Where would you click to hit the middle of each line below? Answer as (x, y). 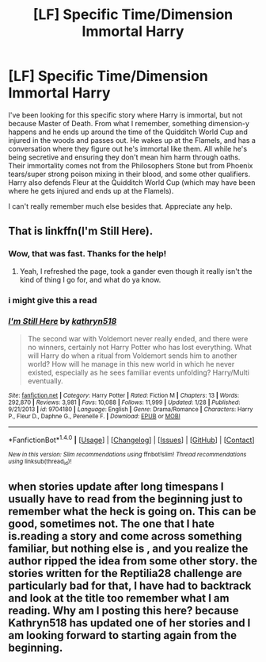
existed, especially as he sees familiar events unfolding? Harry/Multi (138, 372)
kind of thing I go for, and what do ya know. (90, 279)
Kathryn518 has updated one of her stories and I (129, 624)
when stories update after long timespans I (116, 487)
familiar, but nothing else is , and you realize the (128, 549)
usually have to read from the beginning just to (125, 499)
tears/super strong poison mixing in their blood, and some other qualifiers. (129, 174)
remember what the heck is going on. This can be (132, 512)
